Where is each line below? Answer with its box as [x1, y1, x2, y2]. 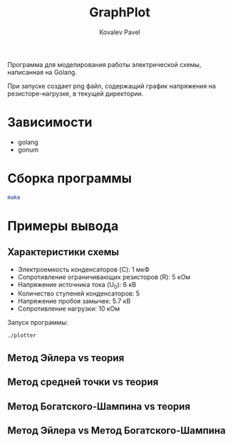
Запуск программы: [7, 318, 68, 327]
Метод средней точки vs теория [7, 376, 159, 388]
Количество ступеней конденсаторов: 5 [17, 289, 140, 298]
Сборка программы [7, 170, 132, 187]
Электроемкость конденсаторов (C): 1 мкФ [17, 265, 150, 273]
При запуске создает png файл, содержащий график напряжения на [7, 81, 216, 90]
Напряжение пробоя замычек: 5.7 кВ [17, 297, 131, 306]
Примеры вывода [7, 218, 119, 234]
